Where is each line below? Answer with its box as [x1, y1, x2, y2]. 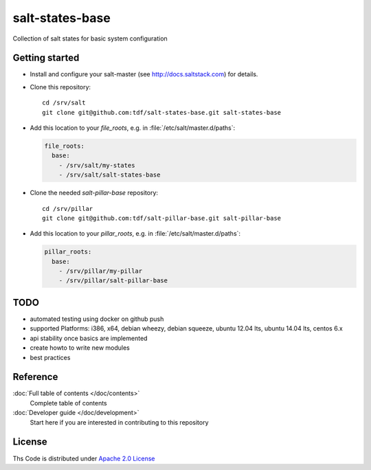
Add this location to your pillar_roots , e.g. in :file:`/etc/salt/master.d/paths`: [30, 230, 240, 238]
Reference [12, 371, 58, 383]
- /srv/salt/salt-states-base [58, 171, 161, 179]
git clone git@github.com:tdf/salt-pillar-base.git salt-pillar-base [42, 214, 282, 222]
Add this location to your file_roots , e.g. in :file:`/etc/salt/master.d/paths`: [30, 124, 236, 132]
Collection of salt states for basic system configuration [12, 34, 168, 43]
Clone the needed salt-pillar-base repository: [30, 189, 158, 197]
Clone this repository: [30, 82, 91, 91]
